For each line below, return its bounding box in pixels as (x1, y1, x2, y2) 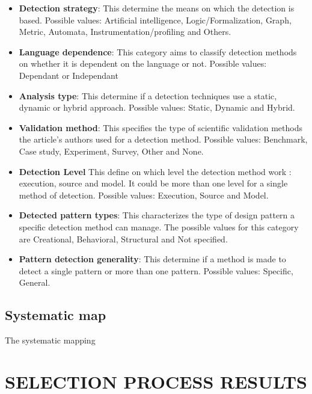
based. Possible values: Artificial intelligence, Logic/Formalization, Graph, (19, 13, 292, 26)
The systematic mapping (5, 334, 96, 346)
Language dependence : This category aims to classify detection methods (19, 45, 297, 58)
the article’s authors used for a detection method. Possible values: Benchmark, (19, 133, 308, 146)
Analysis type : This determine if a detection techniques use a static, (19, 89, 277, 102)
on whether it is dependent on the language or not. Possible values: (19, 57, 267, 70)
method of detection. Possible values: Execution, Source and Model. (19, 188, 269, 201)
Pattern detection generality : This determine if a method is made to (19, 253, 286, 265)
